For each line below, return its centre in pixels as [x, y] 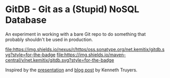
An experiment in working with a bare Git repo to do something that [76, 34]
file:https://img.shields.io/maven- [91, 55]
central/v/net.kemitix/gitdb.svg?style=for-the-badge [60, 60]
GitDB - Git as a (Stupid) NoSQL [72, 9]
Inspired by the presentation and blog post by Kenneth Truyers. [72, 70]
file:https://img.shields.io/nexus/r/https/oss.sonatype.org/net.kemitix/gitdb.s [85, 49]
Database [26, 20]
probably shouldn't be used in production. [49, 40]
